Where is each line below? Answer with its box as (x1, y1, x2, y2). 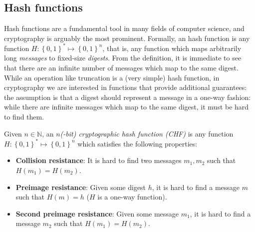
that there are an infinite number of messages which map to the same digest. (4, 62, 239, 73)
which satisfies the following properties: (77, 138, 198, 148)
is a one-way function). (97, 191, 167, 202)
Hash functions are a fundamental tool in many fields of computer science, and (4, 23, 245, 33)
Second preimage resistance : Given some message (15, 208, 179, 218)
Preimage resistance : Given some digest (15, 181, 146, 192)
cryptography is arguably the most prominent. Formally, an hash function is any (4, 32, 250, 43)
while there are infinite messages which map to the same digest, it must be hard (4, 101, 249, 112)
